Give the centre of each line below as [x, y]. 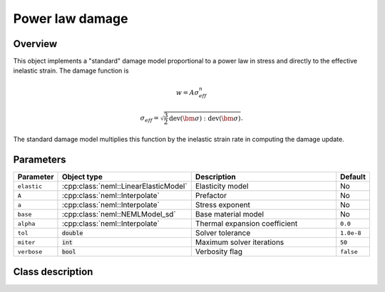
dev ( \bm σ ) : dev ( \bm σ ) [205, 118]
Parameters [40, 160]
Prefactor [211, 196]
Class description [53, 272]
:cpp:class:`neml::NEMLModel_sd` [119, 214]
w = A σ [188, 92]
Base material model [229, 214]
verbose [30, 252]
